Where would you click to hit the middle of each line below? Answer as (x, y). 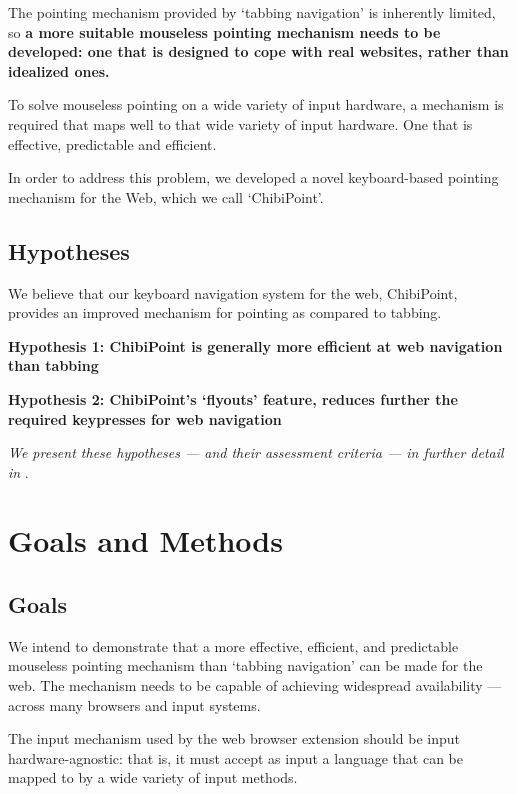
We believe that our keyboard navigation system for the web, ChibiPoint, (233, 292)
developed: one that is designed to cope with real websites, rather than (258, 51)
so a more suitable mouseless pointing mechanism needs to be (224, 31)
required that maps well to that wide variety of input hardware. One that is (240, 123)
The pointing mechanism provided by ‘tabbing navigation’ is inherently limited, (252, 12)
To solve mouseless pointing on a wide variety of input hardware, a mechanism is (256, 104)
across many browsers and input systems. (134, 704)
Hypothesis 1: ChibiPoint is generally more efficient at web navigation (255, 345)
